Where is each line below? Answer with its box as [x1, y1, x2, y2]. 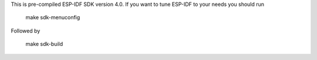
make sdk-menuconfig [25, 14, 80, 21]
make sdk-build [25, 41, 63, 48]
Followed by [11, 27, 41, 34]
